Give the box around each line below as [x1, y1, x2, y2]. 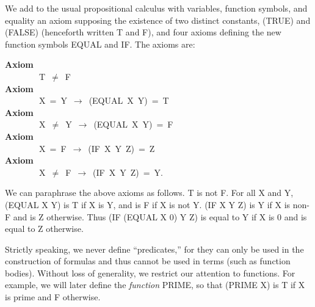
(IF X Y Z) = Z [88, 142, 155, 154]
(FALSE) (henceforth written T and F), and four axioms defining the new [5, 26, 281, 38]
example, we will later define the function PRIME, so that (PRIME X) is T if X [5, 278, 305, 291]
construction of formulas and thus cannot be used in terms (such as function [5, 255, 291, 267]
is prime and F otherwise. [5, 291, 101, 303]
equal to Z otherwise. [5, 222, 84, 235]
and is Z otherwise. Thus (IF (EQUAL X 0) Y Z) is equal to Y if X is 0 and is [13, 210, 307, 223]
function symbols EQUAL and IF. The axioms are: [5, 37, 195, 50]
